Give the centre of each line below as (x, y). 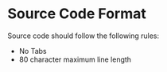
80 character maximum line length (75, 59)
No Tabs (33, 51)
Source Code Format (77, 14)
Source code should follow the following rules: (83, 36)
